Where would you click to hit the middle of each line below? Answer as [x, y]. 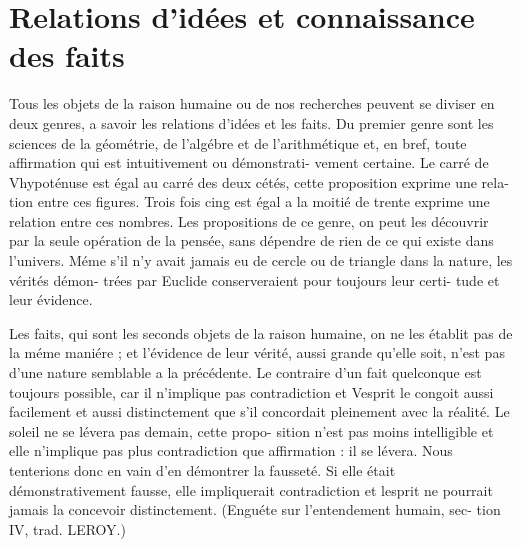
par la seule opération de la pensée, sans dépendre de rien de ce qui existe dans [251, 240]
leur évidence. [51, 299]
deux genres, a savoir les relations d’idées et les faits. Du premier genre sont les [251, 122]
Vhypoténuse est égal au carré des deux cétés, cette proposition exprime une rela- [259, 181]
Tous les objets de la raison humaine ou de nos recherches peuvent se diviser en [252, 103]
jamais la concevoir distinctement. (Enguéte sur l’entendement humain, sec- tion [255, 509]
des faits [67, 55]
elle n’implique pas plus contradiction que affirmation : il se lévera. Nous [231, 450]
